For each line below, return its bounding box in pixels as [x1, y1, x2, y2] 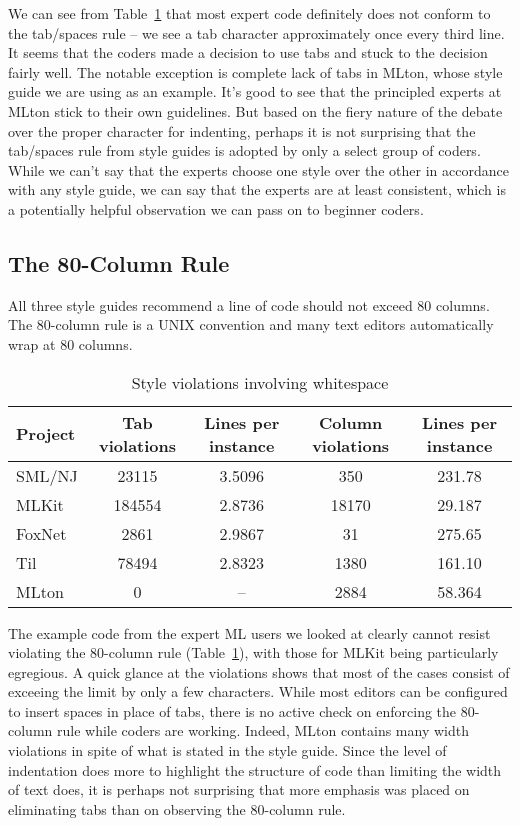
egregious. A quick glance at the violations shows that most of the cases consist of [8, 661, 510, 682]
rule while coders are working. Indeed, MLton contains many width [56, 720, 469, 741]
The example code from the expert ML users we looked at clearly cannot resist [8, 622, 491, 643]
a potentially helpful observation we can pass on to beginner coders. [8, 198, 424, 219]
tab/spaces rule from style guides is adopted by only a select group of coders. [8, 140, 481, 161]
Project [16, 422, 76, 446]
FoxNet [16, 521, 67, 545]
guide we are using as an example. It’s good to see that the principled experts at [8, 81, 502, 102]
